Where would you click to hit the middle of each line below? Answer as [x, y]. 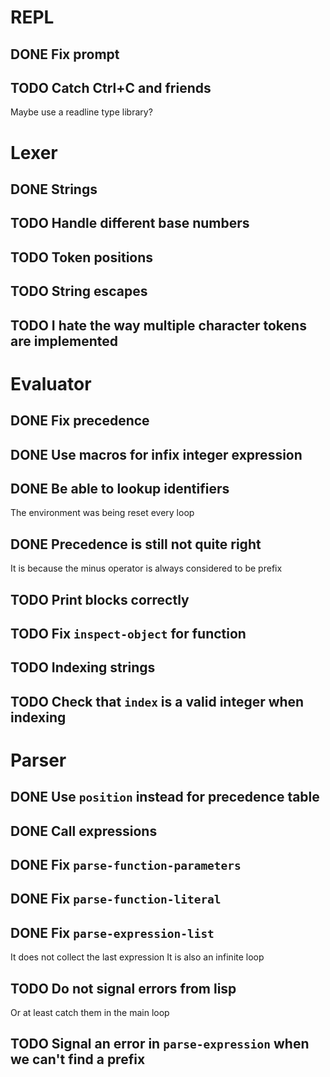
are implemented [64, 341]
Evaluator [51, 383]
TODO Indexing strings [83, 667]
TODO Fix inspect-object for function [128, 633]
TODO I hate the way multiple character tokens [158, 325]
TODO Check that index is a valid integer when [157, 701]
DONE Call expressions [84, 831]
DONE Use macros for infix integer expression [156, 454]
